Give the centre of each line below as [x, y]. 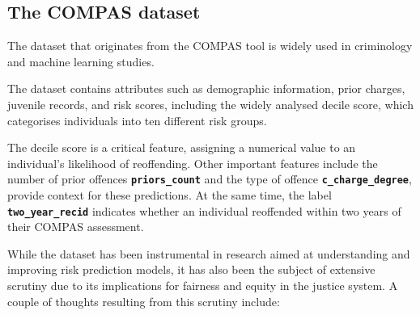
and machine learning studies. [81, 61]
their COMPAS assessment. [76, 227]
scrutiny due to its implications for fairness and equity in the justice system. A [203, 286]
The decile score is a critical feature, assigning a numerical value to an [182, 147]
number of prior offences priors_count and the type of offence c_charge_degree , [210, 179]
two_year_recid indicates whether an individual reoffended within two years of [204, 210]
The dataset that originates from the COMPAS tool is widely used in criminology [210, 46]
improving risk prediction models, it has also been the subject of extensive [191, 269]
